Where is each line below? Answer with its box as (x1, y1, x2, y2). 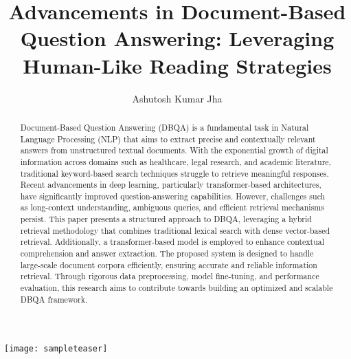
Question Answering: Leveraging (20, 24, 335, 52)
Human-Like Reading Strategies (23, 51, 332, 79)
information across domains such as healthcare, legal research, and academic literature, (20, 155, 331, 167)
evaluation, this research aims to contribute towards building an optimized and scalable (20, 282, 333, 294)
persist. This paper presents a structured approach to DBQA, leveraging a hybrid (20, 213, 312, 225)
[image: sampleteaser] (4, 344, 108, 354)
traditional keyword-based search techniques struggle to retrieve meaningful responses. (20, 167, 329, 179)
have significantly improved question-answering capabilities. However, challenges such (20, 190, 326, 202)
